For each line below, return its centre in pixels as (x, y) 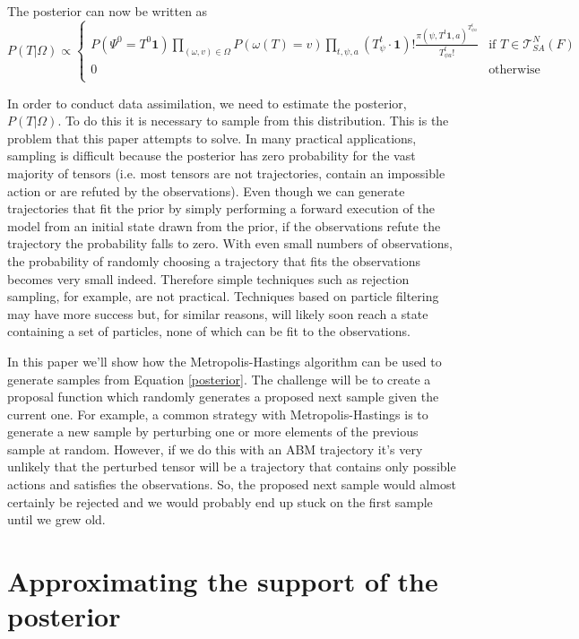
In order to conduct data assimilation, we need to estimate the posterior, (207, 103)
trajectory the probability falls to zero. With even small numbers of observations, (230, 243)
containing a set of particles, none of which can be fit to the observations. (209, 331)
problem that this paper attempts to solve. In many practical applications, (212, 138)
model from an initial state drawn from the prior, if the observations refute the (224, 225)
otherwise (514, 70)
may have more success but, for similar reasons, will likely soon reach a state (218, 313)
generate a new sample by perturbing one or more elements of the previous (213, 432)
